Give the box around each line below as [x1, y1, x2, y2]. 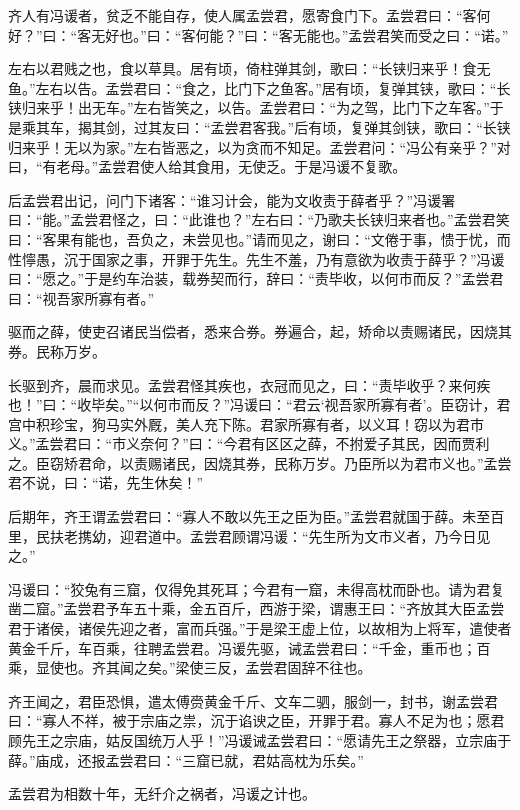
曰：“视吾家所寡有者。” [8, 287, 155, 308]
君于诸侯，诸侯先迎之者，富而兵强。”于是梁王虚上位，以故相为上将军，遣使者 [8, 618, 512, 639]
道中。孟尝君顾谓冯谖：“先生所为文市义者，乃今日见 [147, 525, 491, 546]
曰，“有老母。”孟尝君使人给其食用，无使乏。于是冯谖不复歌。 [8, 156, 407, 177]
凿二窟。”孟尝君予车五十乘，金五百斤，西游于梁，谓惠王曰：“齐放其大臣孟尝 [8, 598, 505, 619]
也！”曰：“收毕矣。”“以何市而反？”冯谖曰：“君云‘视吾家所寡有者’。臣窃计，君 [8, 394, 511, 415]
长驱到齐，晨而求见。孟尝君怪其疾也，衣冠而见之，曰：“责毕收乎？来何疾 [8, 374, 491, 395]
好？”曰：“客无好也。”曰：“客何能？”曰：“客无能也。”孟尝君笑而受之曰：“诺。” [8, 24, 509, 45]
